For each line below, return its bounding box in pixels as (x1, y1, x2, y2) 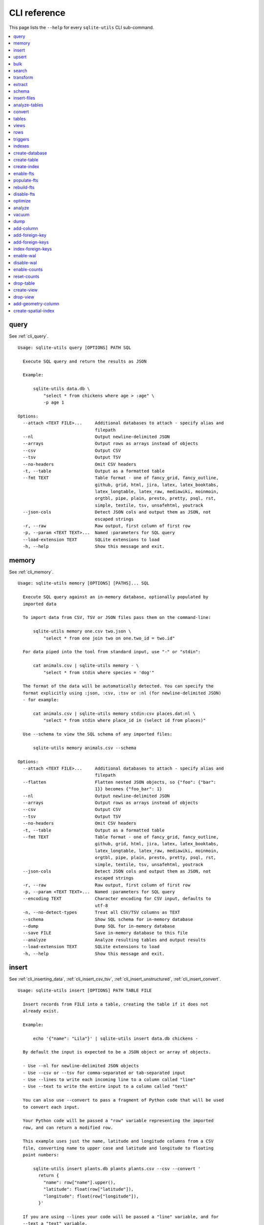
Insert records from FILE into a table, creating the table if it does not (22, 1001, 209, 1007)
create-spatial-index (13, 308, 55, 314)
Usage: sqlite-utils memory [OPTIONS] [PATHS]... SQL (18, 581, 149, 586)
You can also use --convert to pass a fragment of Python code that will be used (22, 1098, 224, 1103)
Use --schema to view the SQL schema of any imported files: (22, 732, 173, 737)
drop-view (13, 294, 34, 300)
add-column (13, 225, 39, 231)
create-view (13, 287, 38, 293)
